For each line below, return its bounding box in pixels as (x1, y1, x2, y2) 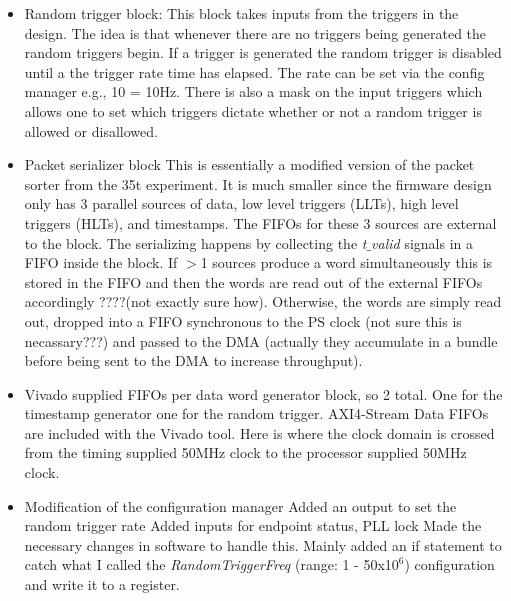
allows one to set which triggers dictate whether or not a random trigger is (24, 100, 482, 121)
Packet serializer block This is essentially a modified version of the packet (24, 154, 475, 175)
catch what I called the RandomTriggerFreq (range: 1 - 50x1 (24, 554, 392, 575)
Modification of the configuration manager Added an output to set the (24, 495, 457, 516)
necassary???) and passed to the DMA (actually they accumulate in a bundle (24, 330, 498, 351)
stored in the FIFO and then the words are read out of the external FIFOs (24, 271, 483, 292)
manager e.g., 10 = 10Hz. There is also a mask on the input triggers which (24, 81, 483, 102)
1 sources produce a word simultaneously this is (200, 252, 493, 273)
